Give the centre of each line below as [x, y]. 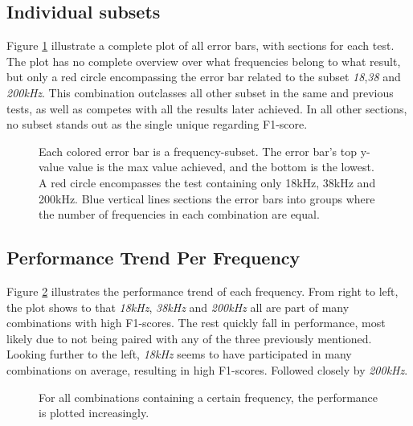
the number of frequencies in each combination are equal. [179, 214]
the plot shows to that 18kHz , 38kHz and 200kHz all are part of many [178, 307]
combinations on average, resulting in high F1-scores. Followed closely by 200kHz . [207, 369]
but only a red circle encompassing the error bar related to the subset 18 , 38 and [204, 77]
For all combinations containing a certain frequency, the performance [209, 397]
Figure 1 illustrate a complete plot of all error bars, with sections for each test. [200, 45]
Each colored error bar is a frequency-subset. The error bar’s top [198, 151]
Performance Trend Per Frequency [153, 258]
